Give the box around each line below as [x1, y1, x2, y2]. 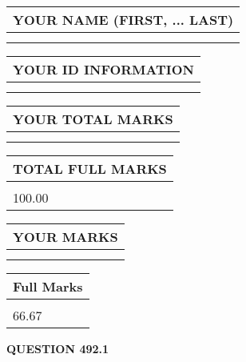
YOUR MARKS [13, 227, 118, 246]
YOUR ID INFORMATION [13, 60, 194, 78]
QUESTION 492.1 [6, 340, 109, 356]
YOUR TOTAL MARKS [13, 110, 173, 128]
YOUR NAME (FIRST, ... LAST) [13, 10, 234, 29]
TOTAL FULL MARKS [13, 159, 167, 178]
